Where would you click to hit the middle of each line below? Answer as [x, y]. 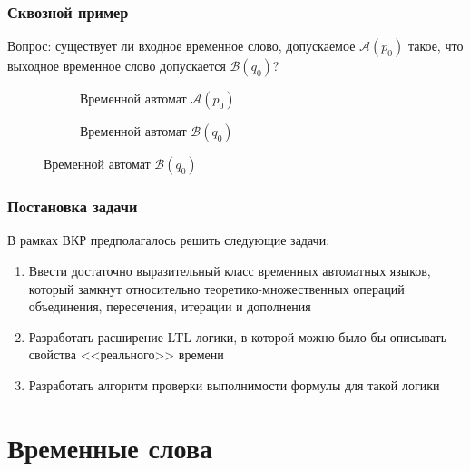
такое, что [436, 46]
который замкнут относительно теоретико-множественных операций [216, 288]
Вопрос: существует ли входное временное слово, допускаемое [181, 46]
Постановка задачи [73, 206]
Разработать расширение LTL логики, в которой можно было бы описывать [238, 336]
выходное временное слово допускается [117, 66]
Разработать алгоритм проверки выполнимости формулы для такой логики [234, 385]
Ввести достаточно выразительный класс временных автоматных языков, [230, 271]
